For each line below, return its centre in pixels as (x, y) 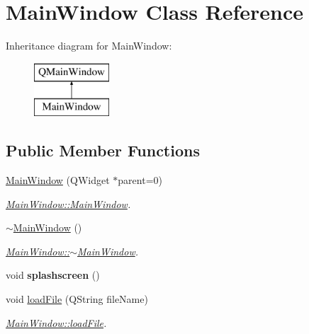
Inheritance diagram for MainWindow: (89, 46)
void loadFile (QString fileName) (77, 299)
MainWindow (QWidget (58, 180)
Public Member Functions (103, 150)
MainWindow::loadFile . (56, 322)
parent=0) (140, 180)
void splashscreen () (53, 275)
